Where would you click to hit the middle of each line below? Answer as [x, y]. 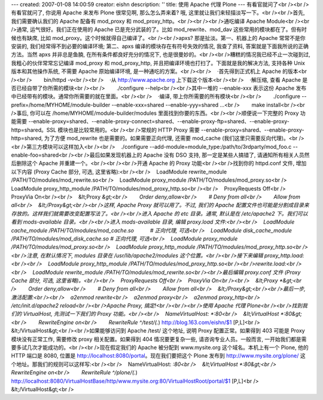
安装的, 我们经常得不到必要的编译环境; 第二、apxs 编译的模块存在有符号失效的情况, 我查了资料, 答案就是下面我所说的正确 [160, 46]
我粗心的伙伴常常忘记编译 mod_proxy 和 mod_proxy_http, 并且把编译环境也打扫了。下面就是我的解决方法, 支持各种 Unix [158, 63]
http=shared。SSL [34, 130]
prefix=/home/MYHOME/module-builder [61, 105]
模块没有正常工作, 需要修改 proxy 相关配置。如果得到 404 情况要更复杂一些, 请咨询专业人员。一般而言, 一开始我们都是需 [159, 339]
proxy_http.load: [284, 255]
